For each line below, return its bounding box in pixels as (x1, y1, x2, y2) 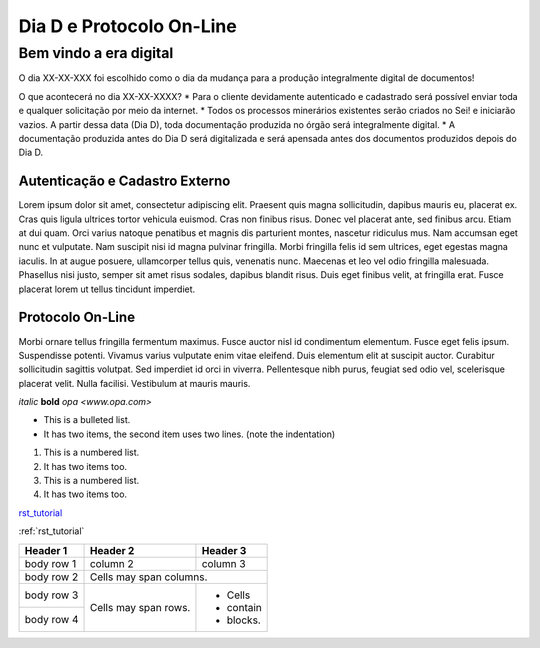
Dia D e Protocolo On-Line (18, 15, 237, 37)
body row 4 (24, 612, 79, 626)
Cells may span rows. (89, 600, 191, 614)
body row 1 (24, 556, 77, 570)
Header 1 (24, 543, 68, 557)
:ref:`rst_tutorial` (18, 525, 85, 537)
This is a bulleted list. (43, 414, 131, 426)
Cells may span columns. (89, 570, 208, 584)
